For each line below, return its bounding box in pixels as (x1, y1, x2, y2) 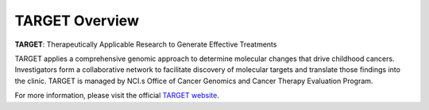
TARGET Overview (14, 12, 139, 29)
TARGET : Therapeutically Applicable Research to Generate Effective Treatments (14, 40, 277, 49)
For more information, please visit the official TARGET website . (14, 91, 220, 101)
